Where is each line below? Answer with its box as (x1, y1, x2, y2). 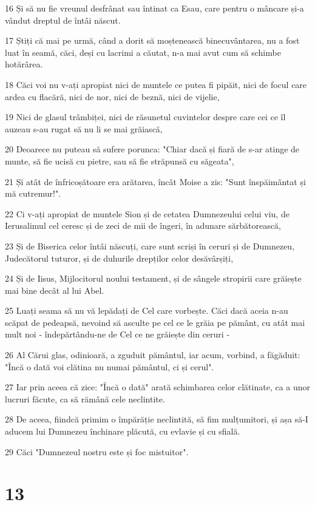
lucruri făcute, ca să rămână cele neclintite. (5, 392, 165, 405)
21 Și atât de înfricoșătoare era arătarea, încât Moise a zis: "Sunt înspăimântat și (5, 175, 306, 188)
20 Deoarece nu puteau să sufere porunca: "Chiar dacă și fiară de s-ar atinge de (5, 143, 300, 155)
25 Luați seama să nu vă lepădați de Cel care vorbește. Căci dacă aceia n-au (5, 304, 288, 317)
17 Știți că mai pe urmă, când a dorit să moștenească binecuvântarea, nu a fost (5, 34, 300, 47)
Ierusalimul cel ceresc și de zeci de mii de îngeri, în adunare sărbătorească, (5, 219, 281, 232)
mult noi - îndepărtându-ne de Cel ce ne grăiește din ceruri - (5, 328, 230, 341)
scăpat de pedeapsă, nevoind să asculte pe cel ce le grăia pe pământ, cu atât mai (5, 316, 305, 328)
